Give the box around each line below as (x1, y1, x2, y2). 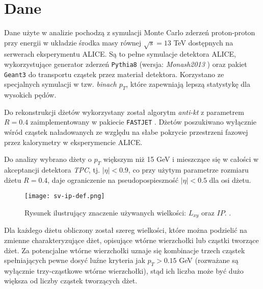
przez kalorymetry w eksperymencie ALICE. (4, 136, 143, 147)
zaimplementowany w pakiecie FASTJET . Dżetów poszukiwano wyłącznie (30, 116, 257, 127)
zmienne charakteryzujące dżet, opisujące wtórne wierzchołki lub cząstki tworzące (4, 234, 259, 245)
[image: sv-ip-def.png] (24, 192, 105, 200)
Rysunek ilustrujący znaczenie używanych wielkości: (24, 207, 187, 218)
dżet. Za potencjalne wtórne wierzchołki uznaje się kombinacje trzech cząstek (4, 245, 245, 255)
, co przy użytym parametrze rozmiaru (128, 164, 249, 175)
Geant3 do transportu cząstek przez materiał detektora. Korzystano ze (4, 68, 224, 79)
